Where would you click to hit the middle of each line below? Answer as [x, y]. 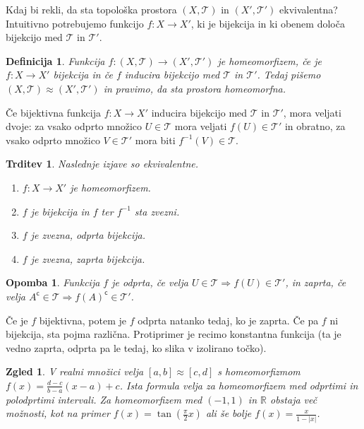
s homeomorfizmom [259, 371]
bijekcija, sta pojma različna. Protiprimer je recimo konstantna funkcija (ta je [174, 334]
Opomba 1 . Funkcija [53, 282]
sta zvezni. [157, 211]
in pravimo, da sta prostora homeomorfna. [195, 88]
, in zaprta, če [316, 282]
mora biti [155, 140]
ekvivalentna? [309, 9]
